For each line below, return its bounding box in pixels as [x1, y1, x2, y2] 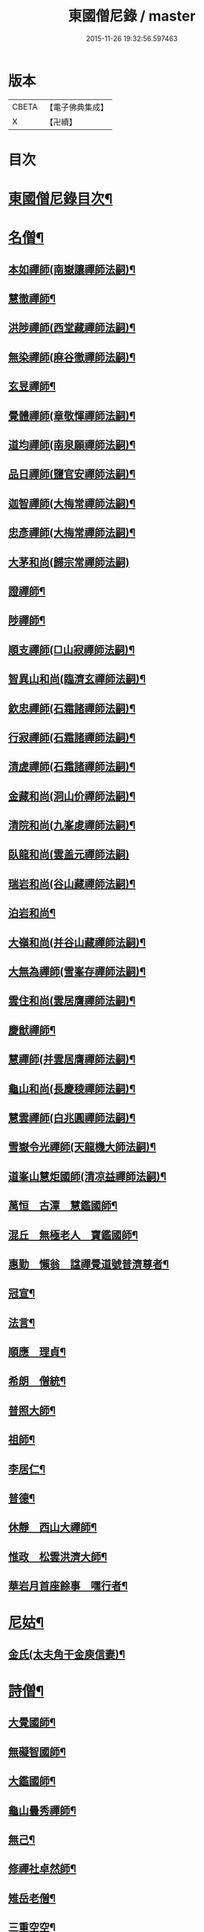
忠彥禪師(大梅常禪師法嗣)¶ [8, 526, 136, 540]
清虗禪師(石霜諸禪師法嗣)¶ [8, 760, 136, 773]
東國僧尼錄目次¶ [8, 190, 113, 208]
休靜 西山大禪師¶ [8, 1521, 97, 1534]
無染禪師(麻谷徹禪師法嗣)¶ [8, 350, 136, 363]
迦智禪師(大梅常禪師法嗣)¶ [8, 497, 136, 510]
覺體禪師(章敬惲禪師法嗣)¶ [8, 409, 136, 423]
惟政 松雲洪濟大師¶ [8, 1550, 107, 1563]
